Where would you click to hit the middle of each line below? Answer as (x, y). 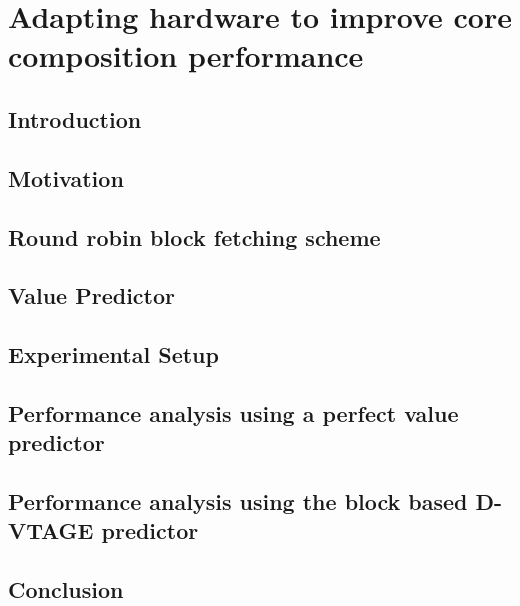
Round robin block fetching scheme (194, 236)
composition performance (186, 55)
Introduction (75, 118)
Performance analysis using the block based (238, 501)
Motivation (66, 177)
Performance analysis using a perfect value (233, 412)
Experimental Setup (113, 354)
